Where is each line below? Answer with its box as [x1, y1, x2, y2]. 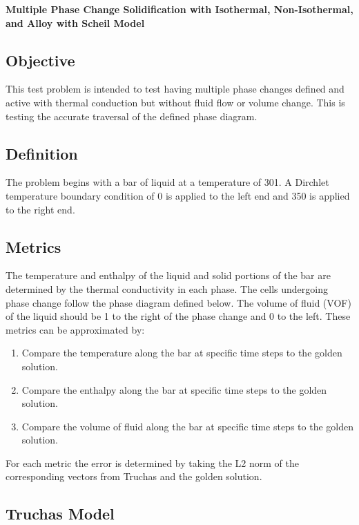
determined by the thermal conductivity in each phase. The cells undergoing [6, 281, 328, 296]
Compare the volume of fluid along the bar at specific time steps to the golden [21, 419, 353, 433]
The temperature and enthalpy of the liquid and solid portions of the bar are [6, 268, 331, 283]
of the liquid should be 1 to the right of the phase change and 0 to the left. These [6, 309, 351, 323]
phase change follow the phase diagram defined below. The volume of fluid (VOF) [6, 295, 351, 309]
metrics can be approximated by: [6, 322, 145, 336]
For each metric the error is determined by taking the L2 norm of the [6, 455, 299, 470]
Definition [6, 142, 78, 164]
